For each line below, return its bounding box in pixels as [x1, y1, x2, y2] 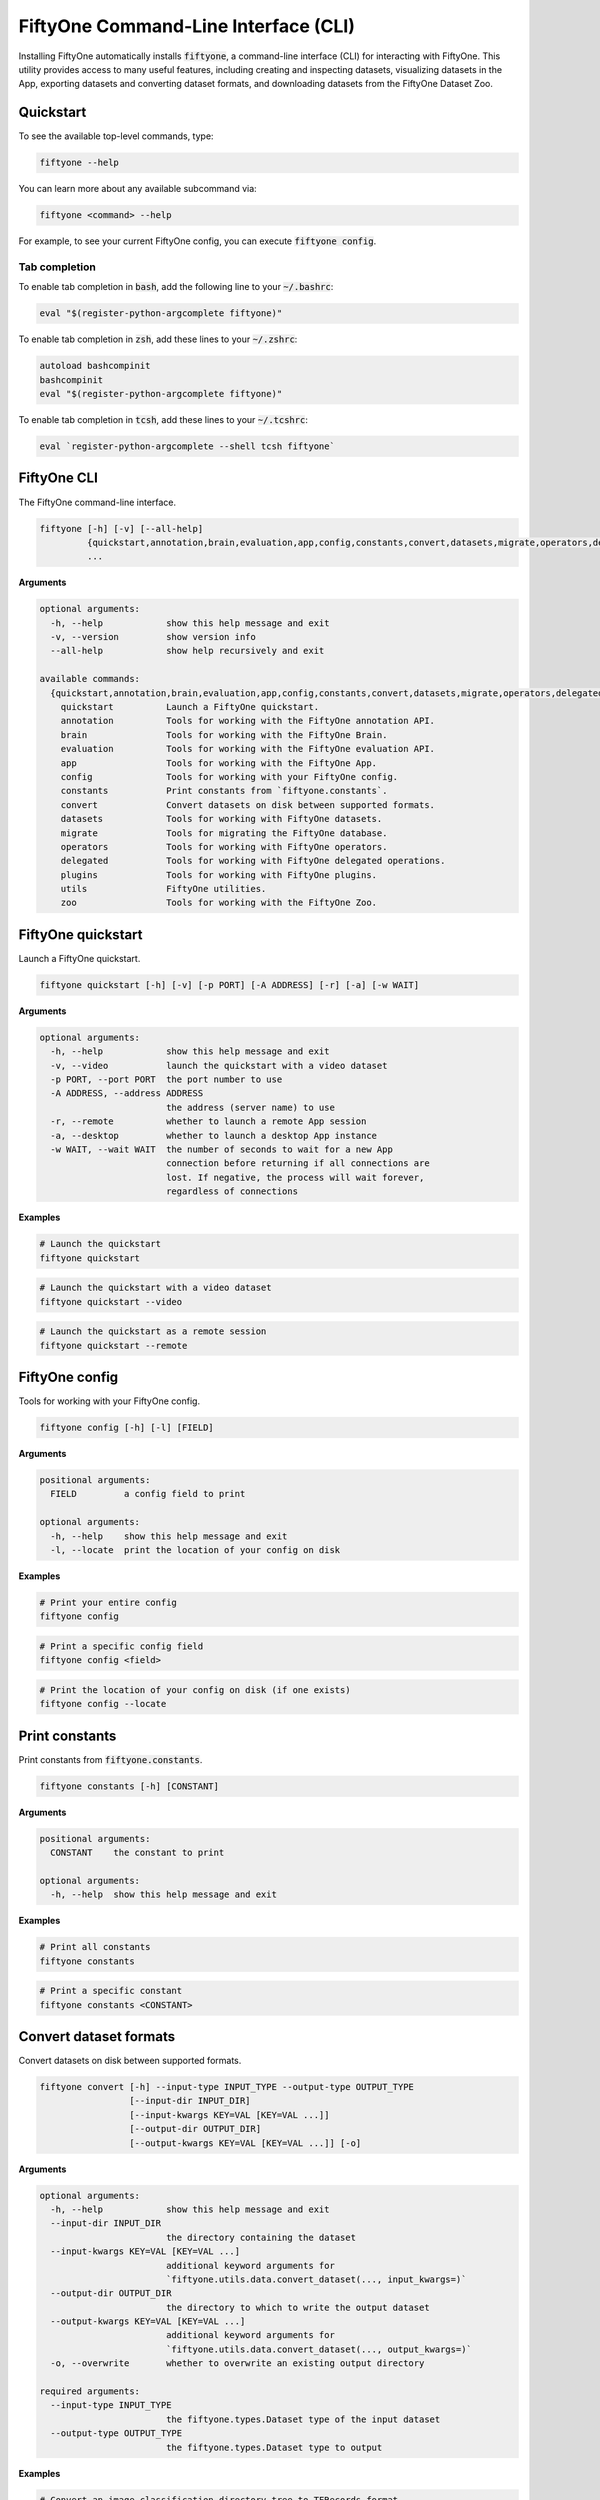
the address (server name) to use [165, 1101, 335, 1113]
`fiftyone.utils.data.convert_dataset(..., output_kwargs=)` [165, 2343, 472, 2355]
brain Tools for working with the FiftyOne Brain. [60, 729, 388, 740]
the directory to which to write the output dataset [165, 2301, 430, 2313]
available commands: [39, 673, 140, 685]
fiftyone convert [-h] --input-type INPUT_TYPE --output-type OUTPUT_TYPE [39, 2081, 415, 2093]
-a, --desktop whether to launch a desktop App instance [50, 1130, 378, 1141]
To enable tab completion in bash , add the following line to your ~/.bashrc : [18, 281, 334, 293]
